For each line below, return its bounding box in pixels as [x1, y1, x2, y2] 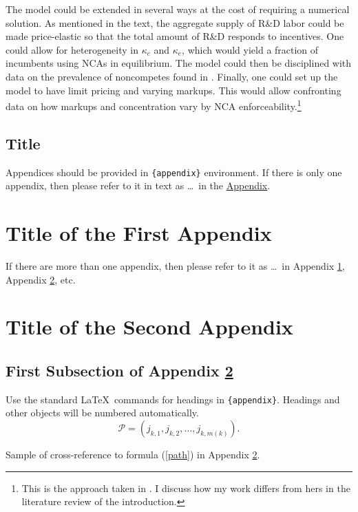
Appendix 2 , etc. [6, 272, 76, 286]
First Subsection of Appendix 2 [6, 359, 233, 381]
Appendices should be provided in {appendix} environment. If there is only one [6, 164, 342, 179]
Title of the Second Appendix [6, 312, 293, 341]
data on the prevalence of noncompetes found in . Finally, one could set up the [6, 69, 338, 83]
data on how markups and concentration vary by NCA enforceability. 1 [6, 97, 302, 113]
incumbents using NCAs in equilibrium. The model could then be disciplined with [6, 56, 352, 70]
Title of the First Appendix [6, 219, 272, 247]
